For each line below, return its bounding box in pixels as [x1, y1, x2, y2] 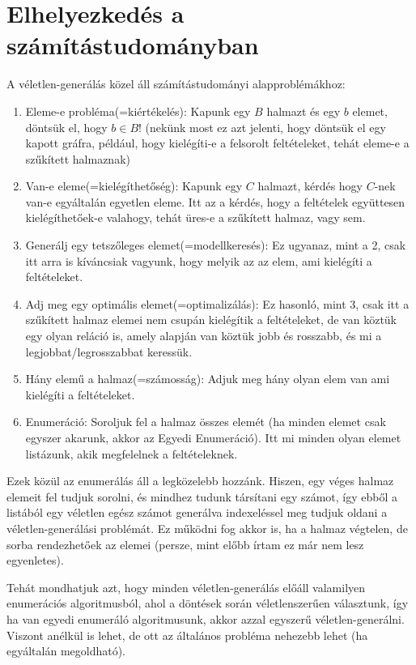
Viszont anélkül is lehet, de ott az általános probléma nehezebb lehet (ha [6, 626, 368, 643]
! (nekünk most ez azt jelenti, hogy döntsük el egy [138, 118, 386, 135]
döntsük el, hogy [25, 118, 108, 135]
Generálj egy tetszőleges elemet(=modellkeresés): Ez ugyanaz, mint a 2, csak [25, 237, 406, 254]
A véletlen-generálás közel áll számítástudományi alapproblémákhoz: [6, 75, 346, 92]
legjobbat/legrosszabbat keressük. [25, 343, 193, 360]
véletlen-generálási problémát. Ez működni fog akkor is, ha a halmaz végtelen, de [6, 519, 408, 536]
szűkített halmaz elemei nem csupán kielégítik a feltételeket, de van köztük [25, 311, 397, 328]
